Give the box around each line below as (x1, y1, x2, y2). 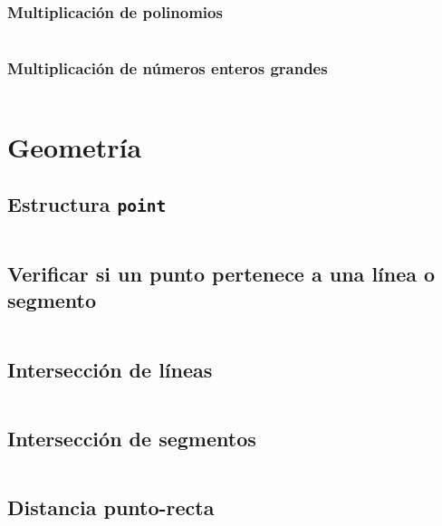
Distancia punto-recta (7, 493, 215, 521)
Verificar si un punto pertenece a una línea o (7, 259, 436, 287)
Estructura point (7, 190, 167, 218)
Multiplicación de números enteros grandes (7, 57, 328, 80)
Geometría (7, 128, 142, 165)
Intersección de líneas (7, 355, 213, 383)
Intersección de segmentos (7, 424, 256, 452)
